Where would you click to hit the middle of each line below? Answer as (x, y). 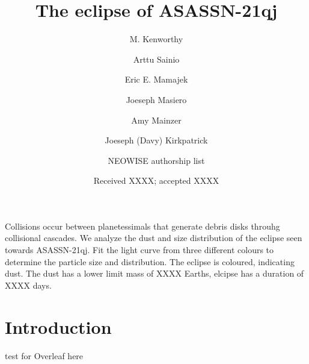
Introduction (58, 326)
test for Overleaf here (44, 355)
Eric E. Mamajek (156, 79)
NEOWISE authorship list (156, 160)
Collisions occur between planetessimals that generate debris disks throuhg (142, 226)
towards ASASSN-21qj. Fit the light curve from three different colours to (139, 250)
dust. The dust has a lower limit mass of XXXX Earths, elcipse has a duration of (154, 273)
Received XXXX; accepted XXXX (156, 180)
